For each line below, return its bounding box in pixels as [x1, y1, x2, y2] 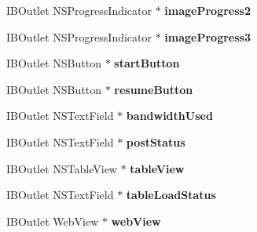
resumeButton [114, 81, 193, 97]
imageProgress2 [164, 2, 251, 18]
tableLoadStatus [126, 187, 216, 203]
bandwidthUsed [126, 107, 213, 124]
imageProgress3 [164, 28, 251, 45]
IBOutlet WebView [6, 212, 99, 229]
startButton [114, 55, 180, 71]
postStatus [126, 133, 185, 150]
